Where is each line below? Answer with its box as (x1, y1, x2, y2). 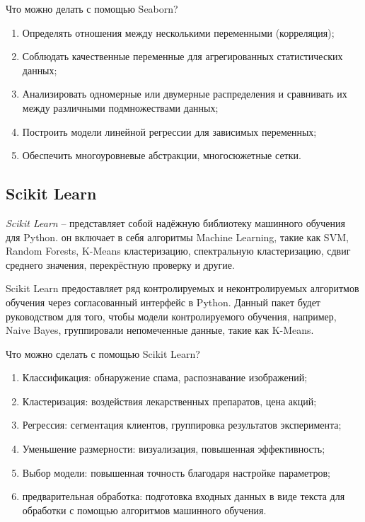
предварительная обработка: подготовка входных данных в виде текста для (22, 489, 345, 504)
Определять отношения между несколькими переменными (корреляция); (22, 25, 335, 40)
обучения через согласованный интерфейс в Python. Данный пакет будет (6, 294, 320, 309)
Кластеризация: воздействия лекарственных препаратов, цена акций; (22, 393, 317, 408)
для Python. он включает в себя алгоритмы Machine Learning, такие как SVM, (6, 229, 349, 244)
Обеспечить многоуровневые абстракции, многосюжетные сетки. (22, 148, 301, 163)
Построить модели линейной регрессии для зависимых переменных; (22, 124, 317, 139)
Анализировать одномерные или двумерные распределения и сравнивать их (22, 86, 347, 101)
